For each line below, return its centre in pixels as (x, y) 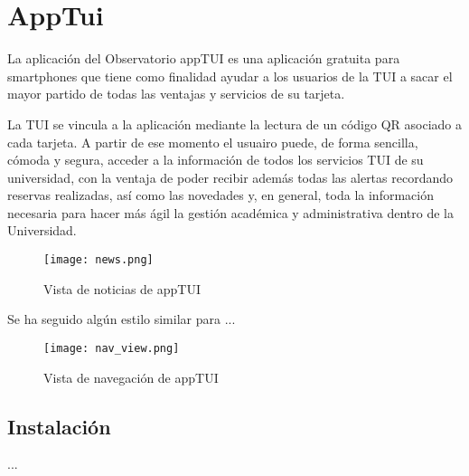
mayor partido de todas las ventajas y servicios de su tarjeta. (176, 94)
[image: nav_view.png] (112, 348)
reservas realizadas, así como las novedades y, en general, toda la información (220, 195)
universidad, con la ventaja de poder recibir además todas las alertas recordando (230, 177)
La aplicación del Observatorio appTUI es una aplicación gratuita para (204, 58)
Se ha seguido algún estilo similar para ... (122, 319)
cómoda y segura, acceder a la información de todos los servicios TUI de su (216, 160)
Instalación (59, 426)
